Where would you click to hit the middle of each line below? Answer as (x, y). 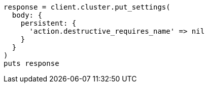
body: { (27, 15)
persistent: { (48, 23)
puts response (31, 63)
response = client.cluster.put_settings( (87, 7)
